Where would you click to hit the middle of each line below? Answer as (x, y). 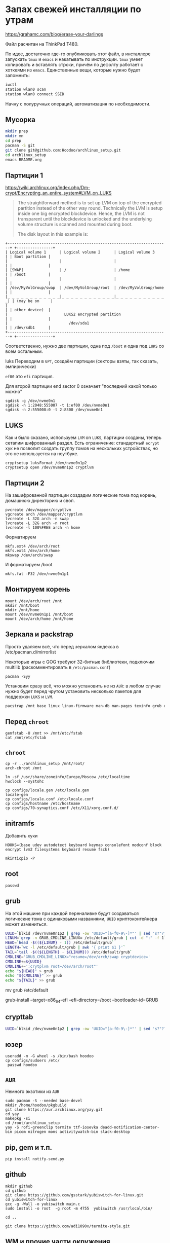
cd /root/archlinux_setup (32, 1123)
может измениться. (27, 924)
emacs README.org (24, 160)
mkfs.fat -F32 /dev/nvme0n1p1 (37, 574)
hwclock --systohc (25, 782)
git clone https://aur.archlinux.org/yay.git (54, 1110)
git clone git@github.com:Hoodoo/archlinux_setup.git (63, 150)
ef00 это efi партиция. (30, 377)
